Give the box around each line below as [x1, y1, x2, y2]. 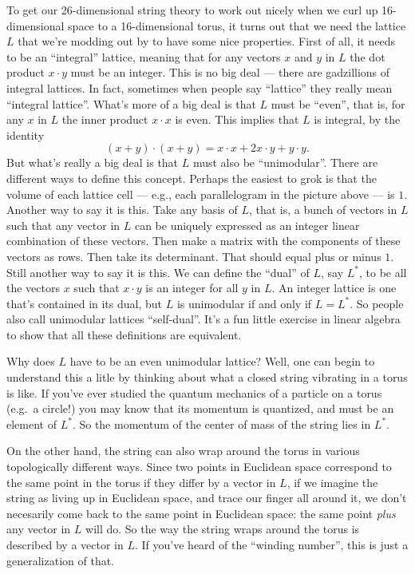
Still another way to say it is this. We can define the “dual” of [6, 263, 310, 280]
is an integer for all [145, 279, 239, 296]
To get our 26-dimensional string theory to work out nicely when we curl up [6, 2, 378, 18]
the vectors [6, 279, 60, 296]
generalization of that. [6, 552, 115, 568]
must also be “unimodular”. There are [192, 154, 378, 171]
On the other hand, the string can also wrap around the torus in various [6, 442, 360, 459]
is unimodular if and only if [176, 295, 312, 311]
